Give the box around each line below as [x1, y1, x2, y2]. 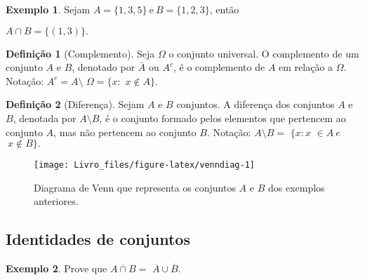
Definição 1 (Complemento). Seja [6, 46, 155, 60]
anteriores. [34, 194, 79, 208]
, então [209, 2, 239, 16]
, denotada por [13, 110, 77, 125]
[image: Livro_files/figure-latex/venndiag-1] [34, 160, 255, 171]
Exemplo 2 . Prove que [6, 261, 107, 276]
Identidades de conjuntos [6, 228, 190, 250]
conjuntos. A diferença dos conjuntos [176, 97, 335, 112]
